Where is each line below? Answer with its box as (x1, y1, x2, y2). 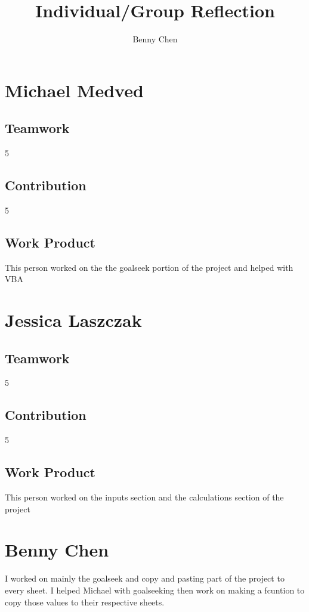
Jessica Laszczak (5, 308, 142, 332)
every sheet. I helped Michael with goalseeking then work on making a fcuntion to (5, 583, 305, 596)
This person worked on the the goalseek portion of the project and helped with (5, 261, 293, 273)
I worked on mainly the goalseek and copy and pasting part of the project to (5, 572, 285, 585)
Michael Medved (5, 78, 144, 102)
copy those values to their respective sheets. (5, 595, 165, 608)
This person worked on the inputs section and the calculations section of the (5, 491, 284, 503)
